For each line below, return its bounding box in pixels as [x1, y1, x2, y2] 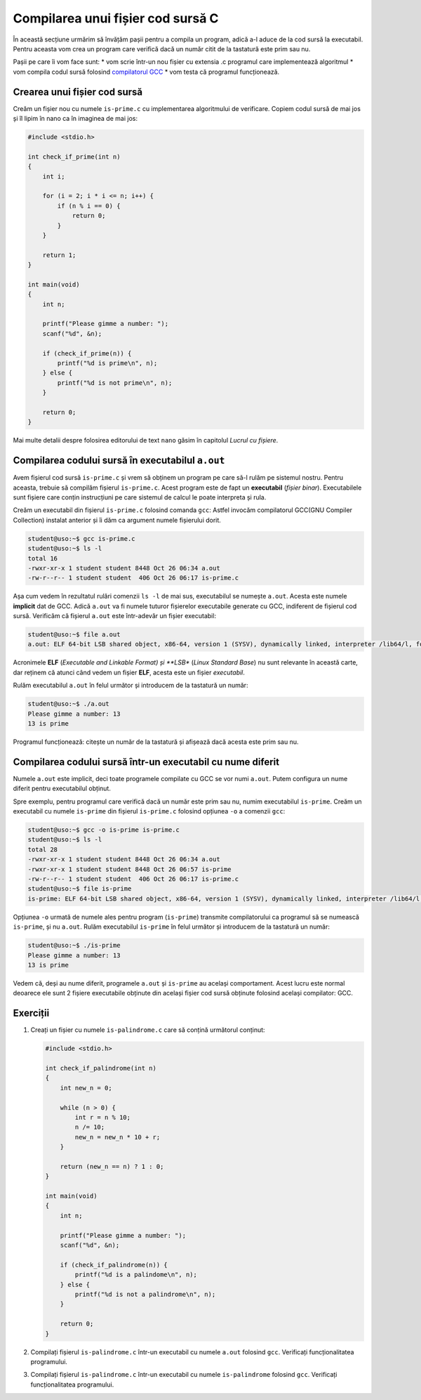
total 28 [27, 845, 58, 853]
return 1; [42, 251, 76, 259]
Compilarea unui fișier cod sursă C [13, 11, 219, 26]
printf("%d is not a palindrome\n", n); [74, 1290, 216, 1298]
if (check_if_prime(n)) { [42, 349, 132, 358]
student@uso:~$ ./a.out [27, 700, 110, 708]
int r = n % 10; [74, 1113, 131, 1121]
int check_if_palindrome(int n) [45, 1064, 157, 1072]
